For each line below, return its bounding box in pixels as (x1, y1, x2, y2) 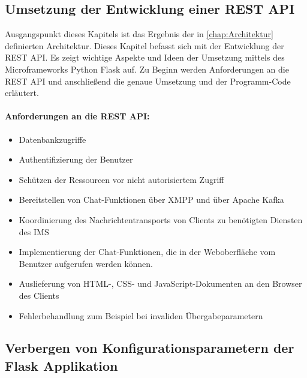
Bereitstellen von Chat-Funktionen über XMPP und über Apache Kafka (19, 193, 284, 206)
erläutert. (5, 86, 39, 99)
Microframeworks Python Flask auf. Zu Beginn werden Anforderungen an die (5, 62, 289, 75)
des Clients (19, 289, 59, 301)
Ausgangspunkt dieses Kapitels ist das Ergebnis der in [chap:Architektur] (5, 28, 273, 40)
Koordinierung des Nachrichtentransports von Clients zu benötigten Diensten (19, 213, 303, 226)
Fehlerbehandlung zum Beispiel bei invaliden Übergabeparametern (19, 309, 263, 322)
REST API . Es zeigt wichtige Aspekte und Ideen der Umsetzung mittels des (5, 51, 285, 64)
